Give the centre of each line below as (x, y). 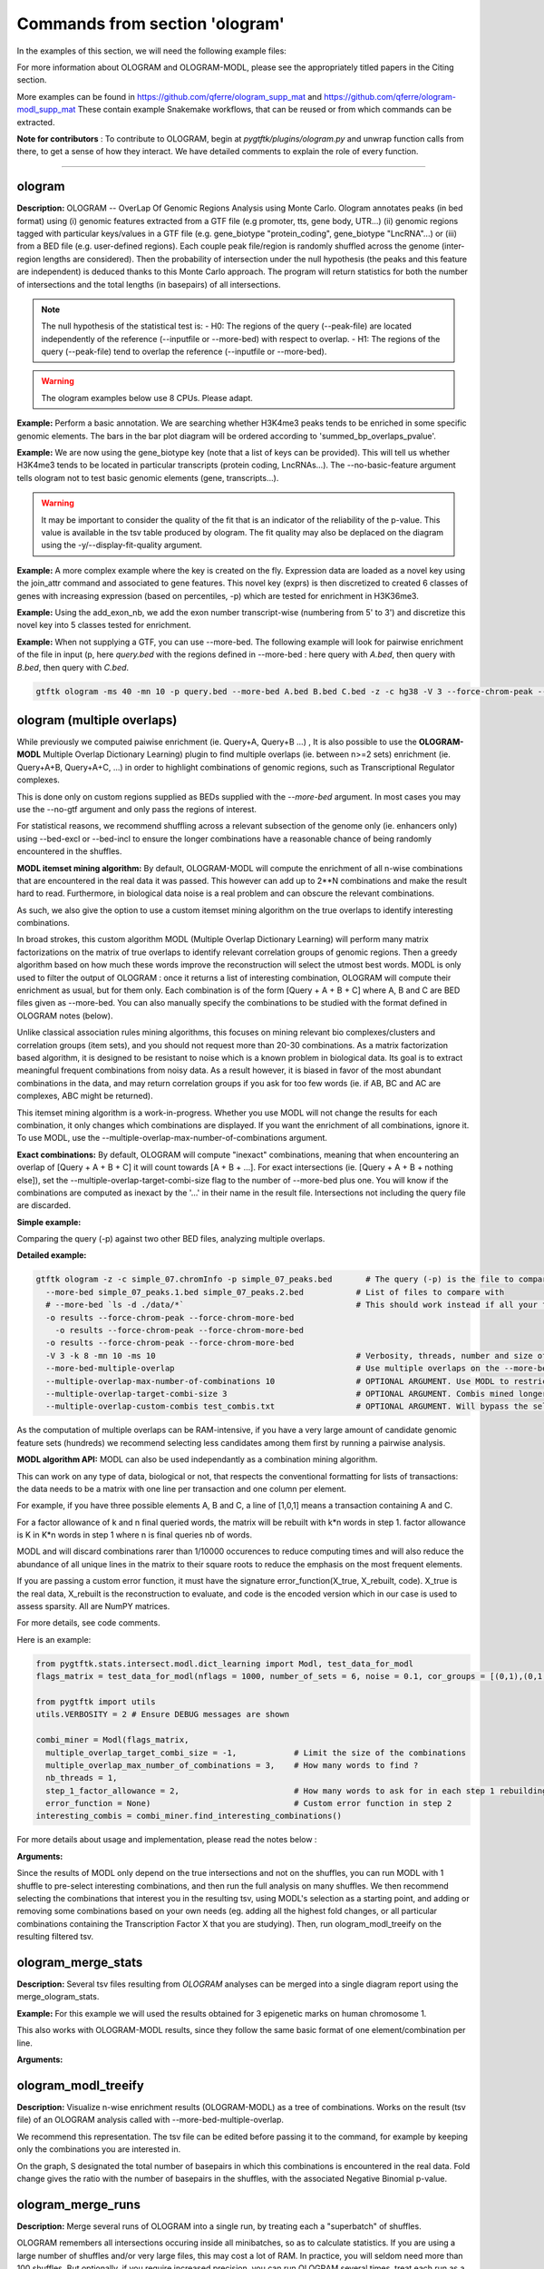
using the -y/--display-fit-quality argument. (122, 545)
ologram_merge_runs (78, 2204)
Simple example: (49, 1222)
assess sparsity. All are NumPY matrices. (93, 1606)
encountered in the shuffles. (69, 851)
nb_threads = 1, (82, 1778)
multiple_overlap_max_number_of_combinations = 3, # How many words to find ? (232, 1765)
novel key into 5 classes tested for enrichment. (104, 625)
